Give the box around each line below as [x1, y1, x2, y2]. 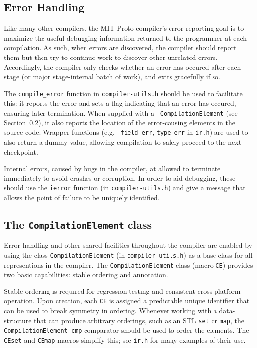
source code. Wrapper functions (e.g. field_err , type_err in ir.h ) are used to [4, 127, 248, 137]
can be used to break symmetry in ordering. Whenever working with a [4, 305, 217, 316]
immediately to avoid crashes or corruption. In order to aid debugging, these [4, 173, 236, 183]
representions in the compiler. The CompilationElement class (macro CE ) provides [4, 259, 253, 270]
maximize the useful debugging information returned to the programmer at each [4, 32, 247, 43]
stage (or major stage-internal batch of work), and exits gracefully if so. [4, 71, 221, 82]
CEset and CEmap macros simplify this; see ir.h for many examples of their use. [4, 334, 246, 345]
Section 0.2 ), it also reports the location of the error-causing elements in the [4, 117, 235, 127]
